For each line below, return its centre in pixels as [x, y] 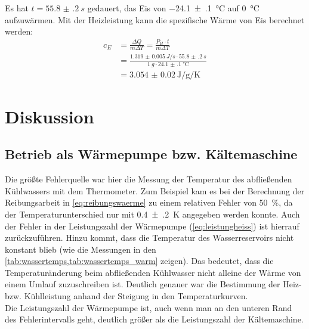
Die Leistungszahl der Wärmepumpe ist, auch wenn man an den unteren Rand [149, 307]
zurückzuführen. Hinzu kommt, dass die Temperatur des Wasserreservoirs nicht [149, 238]
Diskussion [50, 116]
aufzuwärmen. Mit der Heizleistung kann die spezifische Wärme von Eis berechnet [155, 19]
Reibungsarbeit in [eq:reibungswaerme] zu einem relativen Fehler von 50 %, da [149, 202]
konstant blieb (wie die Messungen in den [81, 249]
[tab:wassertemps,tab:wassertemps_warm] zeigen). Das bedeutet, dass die [139, 261]
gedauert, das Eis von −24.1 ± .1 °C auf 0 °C [173, 8]
